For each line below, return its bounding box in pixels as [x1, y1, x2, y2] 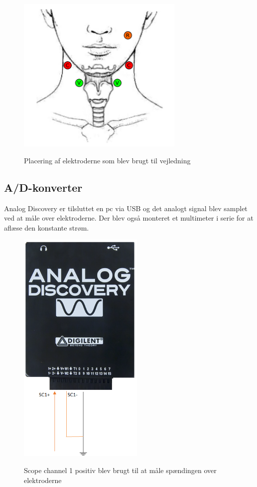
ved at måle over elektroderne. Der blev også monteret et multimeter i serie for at [4, 213, 254, 223]
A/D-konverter [4, 179, 83, 195]
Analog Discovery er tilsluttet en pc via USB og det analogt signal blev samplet [4, 203, 248, 213]
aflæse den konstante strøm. [4, 222, 89, 233]
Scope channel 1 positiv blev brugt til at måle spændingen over [24, 465, 217, 475]
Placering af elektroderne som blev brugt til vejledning [24, 155, 191, 165]
